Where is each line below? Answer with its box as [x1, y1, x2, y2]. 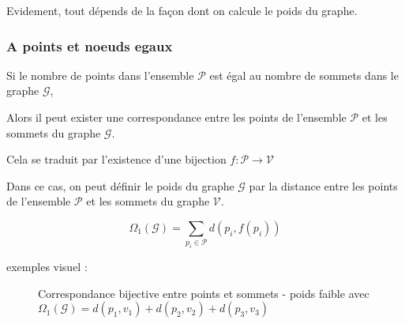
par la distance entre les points [249, 177, 398, 194]
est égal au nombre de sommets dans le [209, 66, 399, 83]
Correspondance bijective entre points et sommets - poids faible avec [38, 284, 369, 301]
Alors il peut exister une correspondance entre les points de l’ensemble [6, 109, 347, 125]
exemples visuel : [6, 258, 88, 275]
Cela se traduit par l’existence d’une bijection [6, 151, 227, 168]
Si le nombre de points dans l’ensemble [6, 66, 194, 83]
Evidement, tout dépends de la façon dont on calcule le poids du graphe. [6, 2, 358, 18]
